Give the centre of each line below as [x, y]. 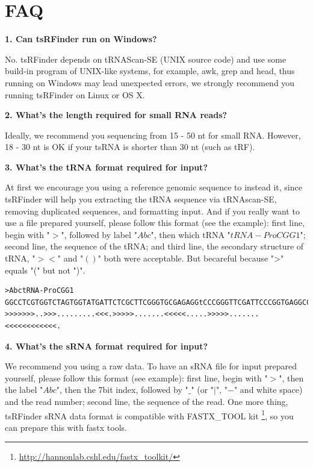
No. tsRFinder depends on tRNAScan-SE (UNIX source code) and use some [146, 59]
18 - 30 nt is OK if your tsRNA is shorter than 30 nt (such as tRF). [130, 147]
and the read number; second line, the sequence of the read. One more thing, [147, 401]
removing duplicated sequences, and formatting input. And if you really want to [152, 211]
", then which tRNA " [191, 234]
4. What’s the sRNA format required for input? [107, 346]
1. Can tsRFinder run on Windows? [81, 39]
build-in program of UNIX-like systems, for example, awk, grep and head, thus [150, 71]
